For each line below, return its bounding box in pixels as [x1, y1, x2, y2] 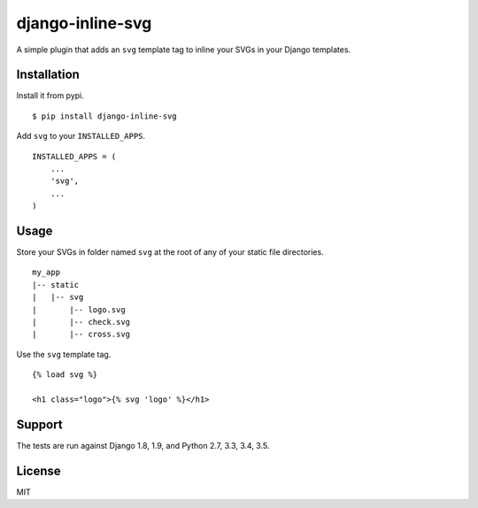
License [16, 463, 61, 478]
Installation [16, 67, 80, 82]
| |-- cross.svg [32, 329, 131, 340]
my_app [32, 267, 61, 278]
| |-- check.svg [32, 317, 131, 327]
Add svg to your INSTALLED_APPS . [16, 131, 146, 142]
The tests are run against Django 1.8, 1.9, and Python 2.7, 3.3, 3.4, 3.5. [16, 440, 270, 450]
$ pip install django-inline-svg [32, 111, 177, 121]
